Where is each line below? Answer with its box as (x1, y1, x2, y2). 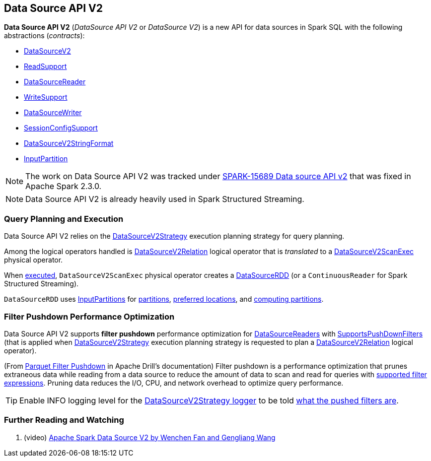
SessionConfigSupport (24, 124, 98, 132)
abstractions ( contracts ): (4, 31, 85, 40)
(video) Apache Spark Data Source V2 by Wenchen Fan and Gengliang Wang (24, 433, 276, 442)
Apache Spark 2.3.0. (25, 181, 102, 192)
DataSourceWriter (24, 108, 82, 117)
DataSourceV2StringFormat (24, 139, 114, 148)
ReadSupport (24, 62, 67, 71)
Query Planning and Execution (4, 213, 124, 224)
